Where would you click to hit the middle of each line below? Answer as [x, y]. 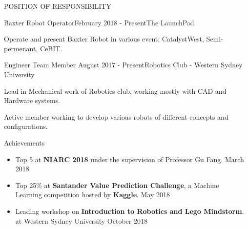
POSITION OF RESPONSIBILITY [58, 6]
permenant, [21, 48]
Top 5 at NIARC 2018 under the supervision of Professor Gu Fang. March [130, 159]
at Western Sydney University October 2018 [81, 220]
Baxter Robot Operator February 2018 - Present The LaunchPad [99, 22]
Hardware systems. [32, 100]
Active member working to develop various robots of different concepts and [116, 116]
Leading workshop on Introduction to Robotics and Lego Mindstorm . [130, 211]
